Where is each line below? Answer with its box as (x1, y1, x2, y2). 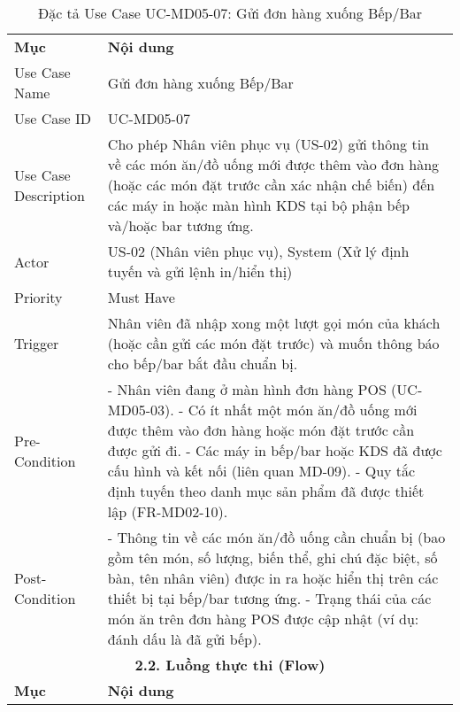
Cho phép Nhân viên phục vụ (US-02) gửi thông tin (107, 134, 429, 154)
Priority (14, 287, 63, 307)
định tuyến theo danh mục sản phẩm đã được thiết (107, 481, 425, 501)
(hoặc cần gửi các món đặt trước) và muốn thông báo (107, 333, 440, 353)
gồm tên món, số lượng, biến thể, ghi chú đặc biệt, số (107, 547, 438, 568)
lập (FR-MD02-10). (107, 501, 228, 522)
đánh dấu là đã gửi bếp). (107, 629, 262, 649)
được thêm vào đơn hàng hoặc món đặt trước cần (107, 420, 415, 440)
